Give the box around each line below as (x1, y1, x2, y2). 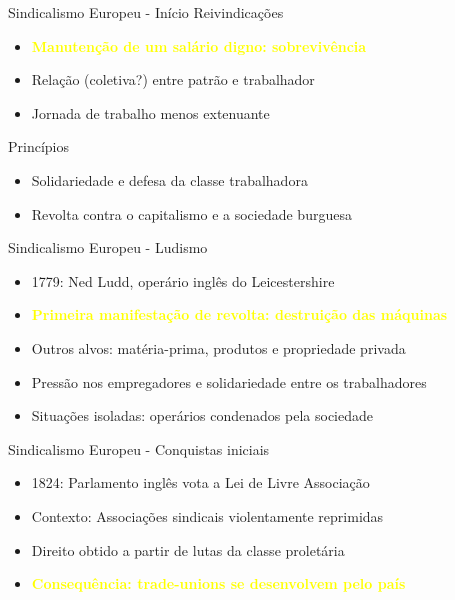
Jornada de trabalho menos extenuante (31, 102, 270, 123)
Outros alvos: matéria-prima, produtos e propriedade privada (31, 337, 406, 358)
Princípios (8, 136, 69, 157)
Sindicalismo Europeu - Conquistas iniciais (8, 438, 270, 459)
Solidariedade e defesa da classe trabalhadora (31, 169, 308, 190)
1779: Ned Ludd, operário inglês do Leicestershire (31, 270, 335, 291)
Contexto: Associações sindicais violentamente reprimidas (31, 505, 384, 526)
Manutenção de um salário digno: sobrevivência (31, 35, 367, 56)
